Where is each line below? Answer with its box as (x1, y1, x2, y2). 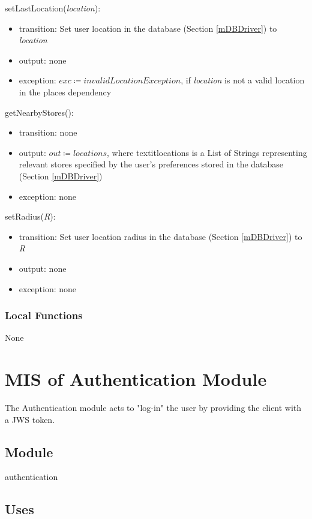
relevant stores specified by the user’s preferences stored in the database (19, 158, 284, 170)
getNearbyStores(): (5, 106, 74, 118)
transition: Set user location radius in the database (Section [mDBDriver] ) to (19, 230, 302, 242)
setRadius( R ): (5, 210, 56, 223)
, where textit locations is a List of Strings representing (107, 146, 307, 158)
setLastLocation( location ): (5, 2, 101, 14)
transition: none (19, 126, 77, 139)
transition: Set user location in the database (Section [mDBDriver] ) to (19, 22, 277, 34)
